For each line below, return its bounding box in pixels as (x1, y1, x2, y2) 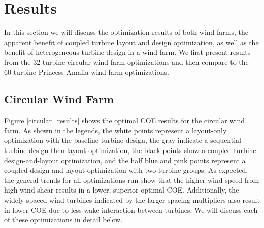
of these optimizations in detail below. (4, 214, 123, 225)
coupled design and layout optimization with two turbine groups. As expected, (4, 165, 248, 175)
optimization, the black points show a (88, 145, 206, 156)
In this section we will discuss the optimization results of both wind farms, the (4, 27, 248, 37)
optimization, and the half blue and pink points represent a (61, 155, 246, 165)
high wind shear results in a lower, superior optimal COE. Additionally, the (4, 184, 239, 195)
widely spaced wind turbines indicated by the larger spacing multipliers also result (4, 195, 260, 205)
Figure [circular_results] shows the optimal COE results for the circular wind (4, 115, 245, 126)
